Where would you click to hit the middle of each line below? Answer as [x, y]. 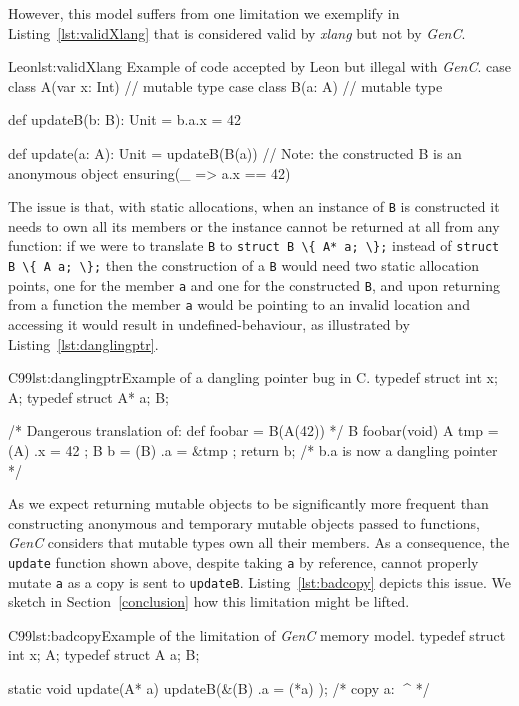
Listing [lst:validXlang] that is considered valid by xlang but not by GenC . [237, 32]
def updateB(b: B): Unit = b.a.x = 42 [124, 119]
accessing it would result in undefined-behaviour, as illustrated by [209, 324]
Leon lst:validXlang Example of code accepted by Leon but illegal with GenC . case [259, 66]
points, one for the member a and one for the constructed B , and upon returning [254, 284]
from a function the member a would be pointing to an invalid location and [239, 304]
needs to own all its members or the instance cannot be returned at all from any [254, 225]
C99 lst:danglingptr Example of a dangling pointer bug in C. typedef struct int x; [253, 377]
